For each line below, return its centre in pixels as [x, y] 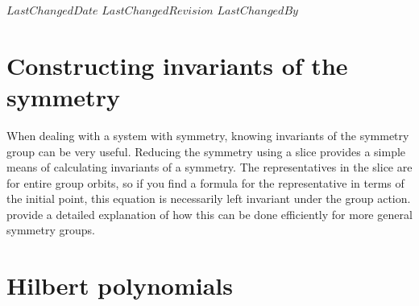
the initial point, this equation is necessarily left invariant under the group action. [209, 198]
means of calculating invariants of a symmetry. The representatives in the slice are [209, 167]
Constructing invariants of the [177, 65]
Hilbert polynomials [120, 285]
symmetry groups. [51, 230]
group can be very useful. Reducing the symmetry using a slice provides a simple [206, 151]
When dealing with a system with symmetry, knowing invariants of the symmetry [208, 135]
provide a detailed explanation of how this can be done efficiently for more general [209, 214]
